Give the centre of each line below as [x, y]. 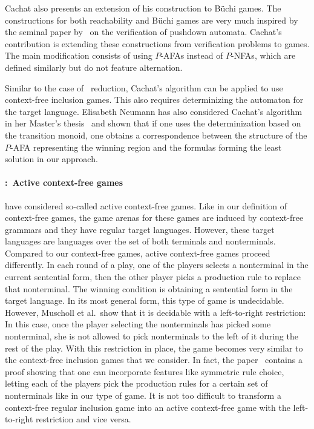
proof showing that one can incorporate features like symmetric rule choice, [145, 371]
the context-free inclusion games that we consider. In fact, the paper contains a [154, 360]
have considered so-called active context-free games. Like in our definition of [146, 205]
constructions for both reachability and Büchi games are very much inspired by [152, 20]
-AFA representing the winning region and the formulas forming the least [146, 147]
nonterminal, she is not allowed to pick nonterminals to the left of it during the [152, 336]
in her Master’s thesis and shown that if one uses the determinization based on [153, 123]
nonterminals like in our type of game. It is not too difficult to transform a [143, 395]
